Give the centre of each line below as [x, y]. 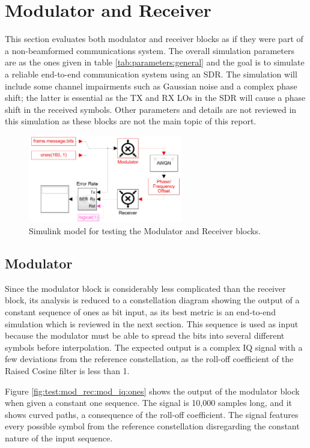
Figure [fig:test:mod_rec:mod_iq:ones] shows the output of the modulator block [152, 391]
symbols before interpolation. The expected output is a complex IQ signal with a [154, 347]
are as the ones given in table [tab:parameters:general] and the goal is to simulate [155, 62]
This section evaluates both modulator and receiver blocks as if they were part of [154, 39]
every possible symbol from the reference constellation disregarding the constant [152, 426]
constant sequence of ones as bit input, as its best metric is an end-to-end [140, 312]
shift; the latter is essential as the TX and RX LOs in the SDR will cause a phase [155, 98]
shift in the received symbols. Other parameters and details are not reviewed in [151, 109]
